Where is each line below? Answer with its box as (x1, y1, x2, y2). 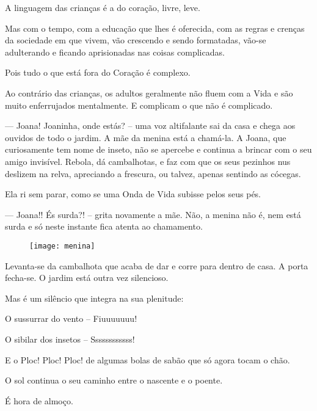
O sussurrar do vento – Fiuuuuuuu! (5, 312, 137, 325)
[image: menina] (29, 241, 95, 250)
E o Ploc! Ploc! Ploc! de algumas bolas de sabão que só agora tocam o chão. (5, 353, 290, 366)
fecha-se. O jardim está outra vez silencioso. (5, 271, 169, 284)
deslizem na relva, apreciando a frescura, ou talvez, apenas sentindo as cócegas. (5, 167, 301, 180)
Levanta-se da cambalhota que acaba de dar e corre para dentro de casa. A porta (5, 259, 308, 272)
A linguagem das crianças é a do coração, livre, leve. (5, 1, 200, 13)
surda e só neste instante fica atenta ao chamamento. (5, 220, 203, 233)
